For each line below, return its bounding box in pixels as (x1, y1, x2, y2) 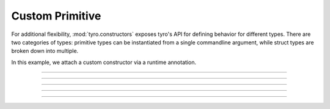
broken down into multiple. (11, 47, 79, 55)
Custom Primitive (11, 9, 101, 23)
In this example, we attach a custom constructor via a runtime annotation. (11, 58, 197, 66)
